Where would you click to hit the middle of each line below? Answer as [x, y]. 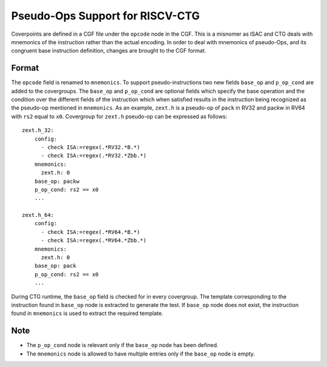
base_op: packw [57, 181]
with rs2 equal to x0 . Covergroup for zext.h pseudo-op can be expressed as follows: [119, 116]
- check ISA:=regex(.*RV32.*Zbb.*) [94, 156]
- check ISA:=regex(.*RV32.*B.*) [91, 147]
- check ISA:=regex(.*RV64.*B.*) [91, 232]
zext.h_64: [38, 215]
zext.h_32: [38, 131]
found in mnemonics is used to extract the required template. [87, 313]
